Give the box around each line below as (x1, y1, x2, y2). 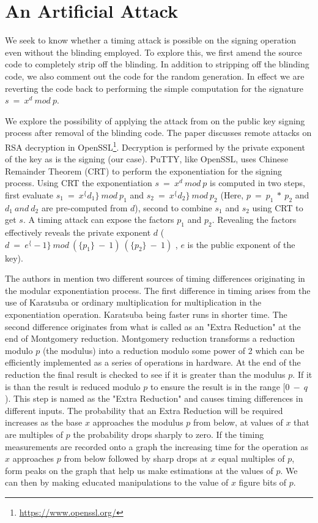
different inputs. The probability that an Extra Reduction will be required (5, 404, 283, 416)
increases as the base (5, 416, 83, 429)
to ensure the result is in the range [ (150, 380, 286, 393)
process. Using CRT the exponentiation (5, 176, 152, 189)
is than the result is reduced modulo (5, 380, 141, 393)
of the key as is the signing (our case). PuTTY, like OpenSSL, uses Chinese (5, 152, 288, 165)
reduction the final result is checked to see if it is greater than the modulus (5, 368, 286, 381)
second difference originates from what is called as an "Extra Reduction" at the (5, 320, 301, 333)
